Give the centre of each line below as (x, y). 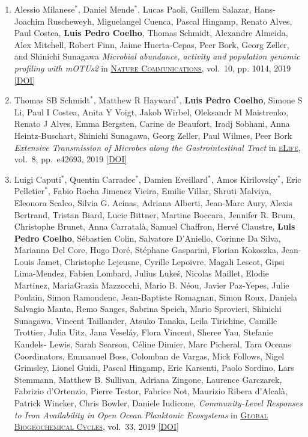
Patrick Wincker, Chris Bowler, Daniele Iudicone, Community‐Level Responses (158, 403)
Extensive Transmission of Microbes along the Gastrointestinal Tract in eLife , (157, 147)
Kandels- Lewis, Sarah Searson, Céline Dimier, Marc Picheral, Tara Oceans (152, 344)
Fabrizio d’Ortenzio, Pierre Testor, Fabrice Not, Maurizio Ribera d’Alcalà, (151, 391)
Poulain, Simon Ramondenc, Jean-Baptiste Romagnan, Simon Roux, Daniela (156, 297)
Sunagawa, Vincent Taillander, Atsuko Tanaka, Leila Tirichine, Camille (146, 320)
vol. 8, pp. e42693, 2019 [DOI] (71, 159)
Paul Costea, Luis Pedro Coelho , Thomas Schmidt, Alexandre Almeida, (151, 33)
